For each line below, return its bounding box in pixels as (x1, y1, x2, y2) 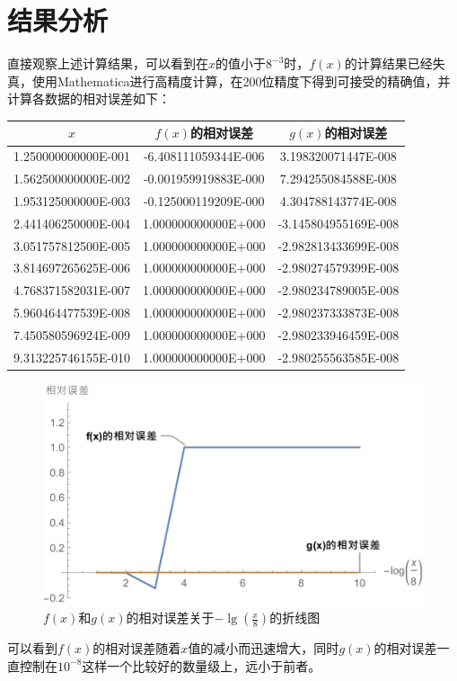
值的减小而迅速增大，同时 (188, 639, 339, 658)
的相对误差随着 (92, 639, 181, 658)
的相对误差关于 (126, 608, 215, 627)
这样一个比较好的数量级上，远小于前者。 (82, 656, 321, 675)
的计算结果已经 (344, 54, 433, 73)
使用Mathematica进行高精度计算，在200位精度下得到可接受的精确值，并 (31, 71, 451, 90)
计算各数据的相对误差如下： (7, 89, 171, 108)
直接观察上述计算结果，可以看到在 (7, 54, 208, 73)
